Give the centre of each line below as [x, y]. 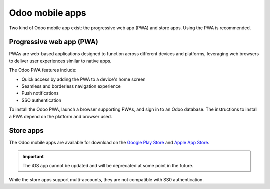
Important [33, 156]
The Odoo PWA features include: [43, 70]
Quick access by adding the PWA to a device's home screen [84, 79]
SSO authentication [42, 100]
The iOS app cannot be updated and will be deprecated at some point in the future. [108, 166]
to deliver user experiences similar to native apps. [60, 61]
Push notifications [40, 93]
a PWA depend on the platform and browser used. [61, 116]
